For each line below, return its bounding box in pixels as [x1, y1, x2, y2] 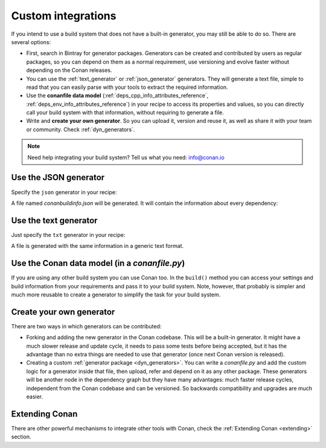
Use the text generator [11, 215, 98, 226]
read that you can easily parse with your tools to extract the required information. [26, 83, 228, 91]
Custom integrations [11, 9, 117, 22]
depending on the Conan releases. [26, 67, 112, 74]
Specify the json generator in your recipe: [11, 188, 117, 196]
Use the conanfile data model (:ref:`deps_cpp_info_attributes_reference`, [26, 92, 209, 99]
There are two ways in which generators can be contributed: [11, 322, 162, 330]
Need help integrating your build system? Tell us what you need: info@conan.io [27, 154, 225, 161]
